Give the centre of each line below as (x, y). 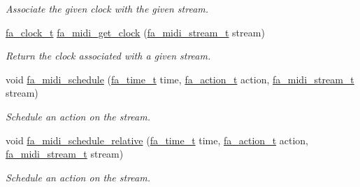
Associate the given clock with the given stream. (107, 8)
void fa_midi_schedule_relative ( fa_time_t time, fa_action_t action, (157, 140)
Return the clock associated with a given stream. (108, 56)
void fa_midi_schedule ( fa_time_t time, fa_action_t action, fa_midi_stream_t (180, 79)
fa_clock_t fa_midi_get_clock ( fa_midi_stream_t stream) (135, 32)
